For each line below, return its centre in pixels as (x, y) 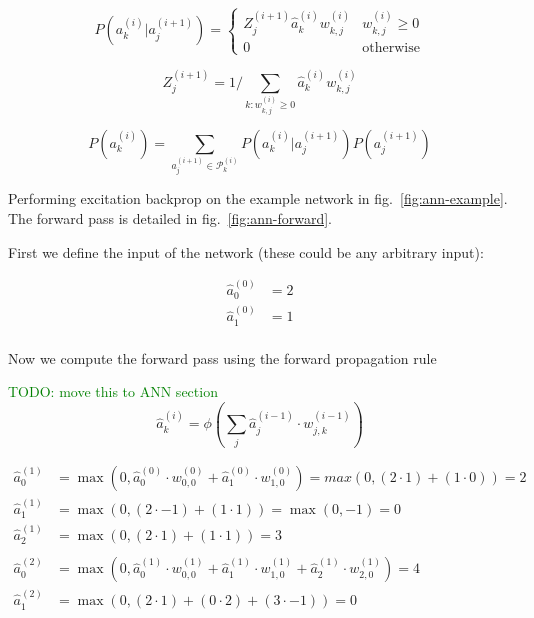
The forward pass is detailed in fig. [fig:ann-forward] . (170, 218)
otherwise (391, 47)
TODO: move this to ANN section (113, 391)
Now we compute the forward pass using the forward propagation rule (222, 357)
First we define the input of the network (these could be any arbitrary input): (246, 251)
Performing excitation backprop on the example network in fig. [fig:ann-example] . (258, 198)
